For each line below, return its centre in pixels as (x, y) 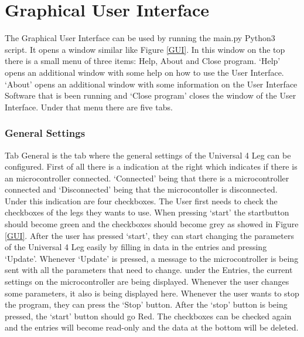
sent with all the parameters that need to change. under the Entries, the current (149, 270)
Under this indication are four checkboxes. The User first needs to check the (141, 200)
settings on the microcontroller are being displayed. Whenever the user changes (147, 282)
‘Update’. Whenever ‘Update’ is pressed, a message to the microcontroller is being (152, 258)
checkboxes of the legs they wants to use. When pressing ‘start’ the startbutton (147, 212)
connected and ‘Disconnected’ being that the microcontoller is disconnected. (141, 189)
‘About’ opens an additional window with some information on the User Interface (151, 84)
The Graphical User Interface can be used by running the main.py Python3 (140, 38)
